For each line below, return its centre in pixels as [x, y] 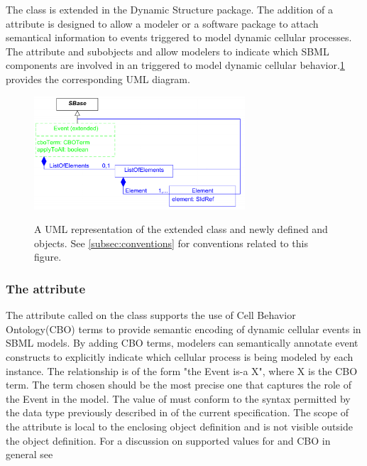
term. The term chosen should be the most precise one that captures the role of [179, 385]
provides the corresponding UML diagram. [98, 78]
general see [29, 454]
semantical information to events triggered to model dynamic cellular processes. [179, 37]
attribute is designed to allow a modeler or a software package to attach [162, 23]
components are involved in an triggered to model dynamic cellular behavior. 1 [175, 65]
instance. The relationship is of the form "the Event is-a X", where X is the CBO [182, 370]
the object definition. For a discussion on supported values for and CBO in [168, 440]
